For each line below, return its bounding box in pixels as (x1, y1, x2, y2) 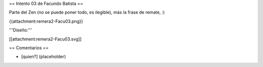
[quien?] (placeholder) (21, 54, 66, 60)
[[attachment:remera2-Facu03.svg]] (9, 36, 82, 42)
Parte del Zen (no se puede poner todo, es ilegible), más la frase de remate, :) (9, 10, 165, 15)
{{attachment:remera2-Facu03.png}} (9, 18, 83, 24)
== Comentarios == (9, 45, 49, 51)
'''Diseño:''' (9, 27, 32, 33)
